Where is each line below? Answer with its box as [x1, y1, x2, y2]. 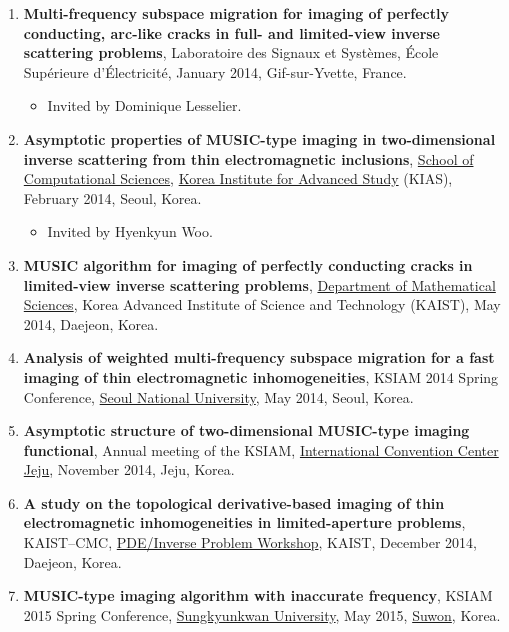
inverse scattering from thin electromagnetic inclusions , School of [23, 148, 474, 169]
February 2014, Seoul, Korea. [23, 187, 202, 208]
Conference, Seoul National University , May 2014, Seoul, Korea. [23, 386, 414, 407]
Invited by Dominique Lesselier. [47, 95, 242, 116]
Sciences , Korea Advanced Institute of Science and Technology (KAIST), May [23, 294, 501, 315]
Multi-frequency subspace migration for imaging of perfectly [23, 3, 449, 23]
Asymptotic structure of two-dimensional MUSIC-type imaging [23, 420, 470, 441]
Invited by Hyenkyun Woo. [47, 221, 213, 242]
